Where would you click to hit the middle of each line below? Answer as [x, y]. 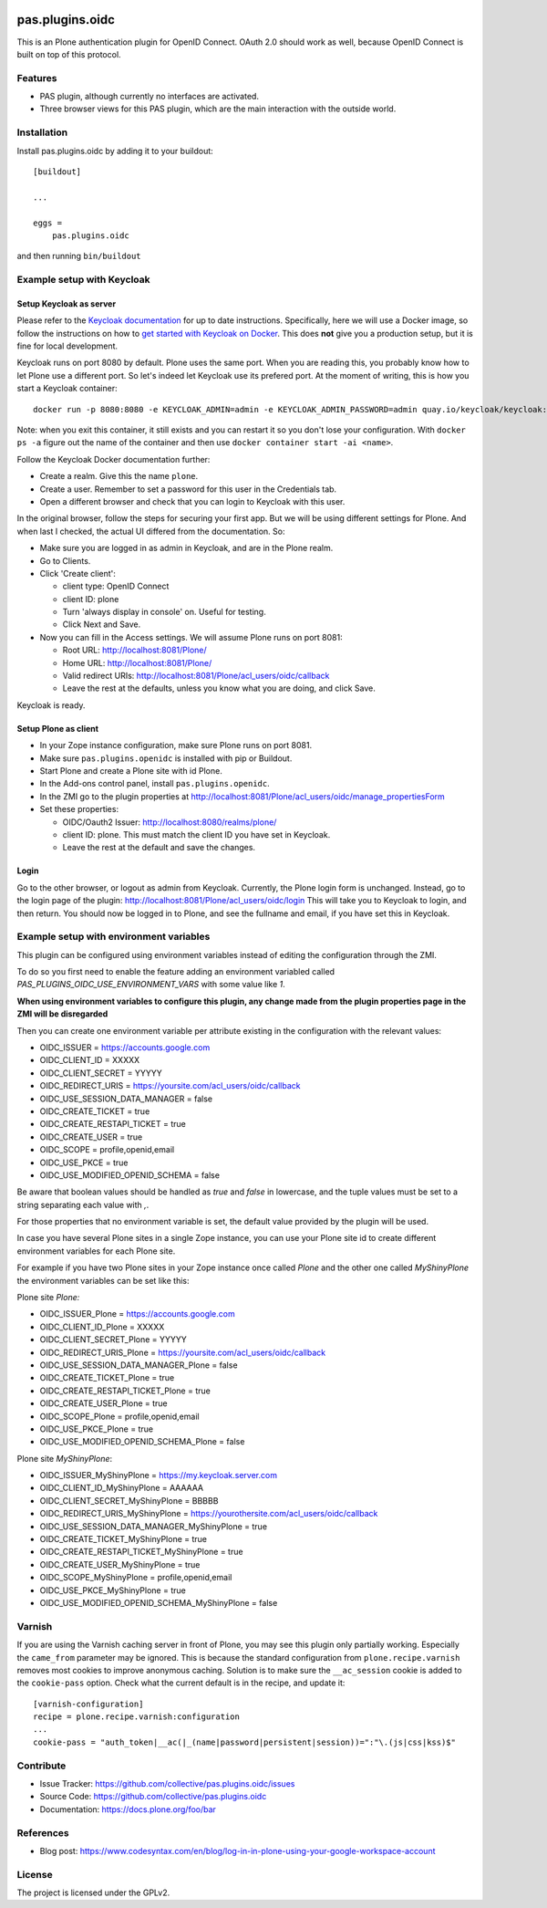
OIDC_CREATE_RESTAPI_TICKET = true [113, 1124]
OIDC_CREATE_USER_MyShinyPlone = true [120, 1564]
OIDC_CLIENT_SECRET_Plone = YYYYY [113, 1340]
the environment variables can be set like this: [103, 1280]
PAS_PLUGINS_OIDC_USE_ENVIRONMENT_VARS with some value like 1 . [151, 985]
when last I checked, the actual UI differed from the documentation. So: [151, 531]
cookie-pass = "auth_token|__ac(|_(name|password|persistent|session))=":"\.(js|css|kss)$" [244, 1742]
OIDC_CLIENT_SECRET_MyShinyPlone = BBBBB [129, 1500]
